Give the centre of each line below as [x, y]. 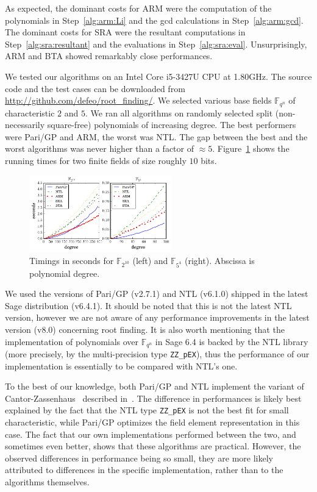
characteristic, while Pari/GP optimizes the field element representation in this [152, 422]
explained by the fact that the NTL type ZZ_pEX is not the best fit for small [147, 410]
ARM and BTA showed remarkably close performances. [109, 56]
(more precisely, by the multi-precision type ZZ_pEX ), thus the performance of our [157, 354]
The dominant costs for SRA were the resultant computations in [125, 32]
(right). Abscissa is [220, 260]
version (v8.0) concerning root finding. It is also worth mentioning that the [145, 329]
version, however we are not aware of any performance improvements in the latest [157, 317]
